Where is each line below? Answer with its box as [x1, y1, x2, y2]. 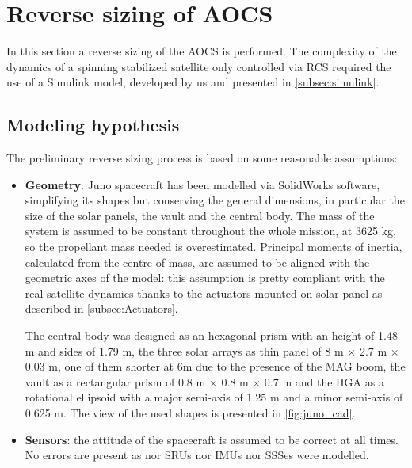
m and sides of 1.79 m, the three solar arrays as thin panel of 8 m [25, 342, 344, 359]
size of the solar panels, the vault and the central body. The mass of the [25, 207, 375, 223]
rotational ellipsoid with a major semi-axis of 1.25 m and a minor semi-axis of [25, 389, 403, 405]
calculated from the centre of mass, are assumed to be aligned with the [25, 253, 370, 270]
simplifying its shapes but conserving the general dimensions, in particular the [25, 192, 405, 208]
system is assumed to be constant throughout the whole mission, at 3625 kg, [25, 223, 396, 239]
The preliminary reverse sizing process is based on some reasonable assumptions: [6, 150, 398, 166]
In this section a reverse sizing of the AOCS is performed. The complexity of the [6, 43, 397, 59]
